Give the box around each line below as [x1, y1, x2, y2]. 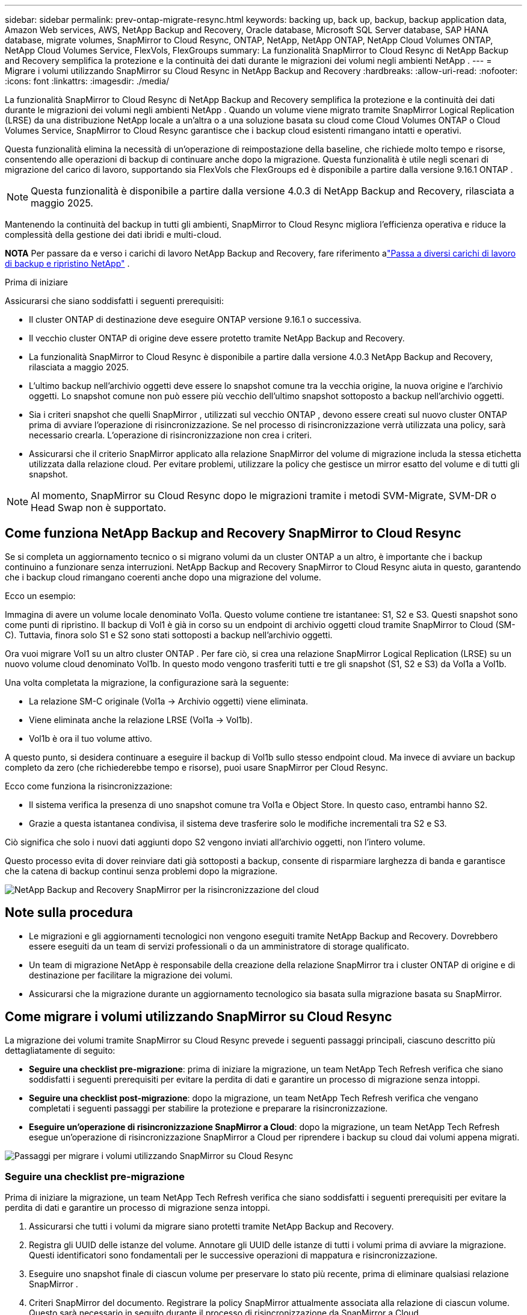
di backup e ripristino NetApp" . [5, 258, 130, 269]
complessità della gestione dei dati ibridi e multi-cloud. [5, 229, 221, 240]
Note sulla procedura [5, 905, 134, 921]
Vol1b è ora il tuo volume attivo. [29, 733, 152, 744]
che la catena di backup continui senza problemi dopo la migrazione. [5, 865, 278, 876]
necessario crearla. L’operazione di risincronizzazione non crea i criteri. [29, 430, 312, 440]
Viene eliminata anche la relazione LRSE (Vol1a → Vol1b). [29, 714, 253, 725]
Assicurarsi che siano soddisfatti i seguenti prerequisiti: [5, 296, 224, 306]
